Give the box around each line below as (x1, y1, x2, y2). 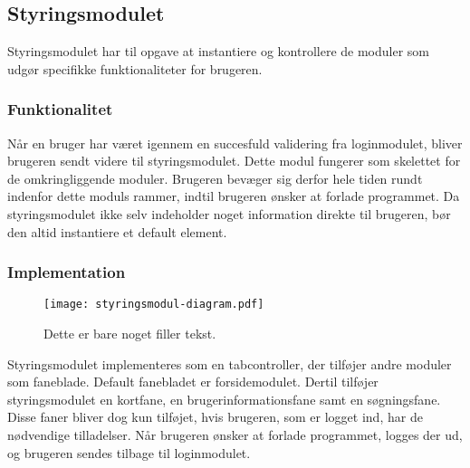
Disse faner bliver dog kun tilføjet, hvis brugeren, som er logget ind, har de (7, 407, 423, 426)
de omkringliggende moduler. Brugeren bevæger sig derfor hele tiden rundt (7, 168, 423, 187)
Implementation (7, 261, 126, 283)
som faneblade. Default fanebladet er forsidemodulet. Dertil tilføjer (7, 372, 379, 391)
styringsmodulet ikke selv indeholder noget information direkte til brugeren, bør (7, 204, 451, 223)
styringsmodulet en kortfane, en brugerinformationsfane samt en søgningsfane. (7, 389, 441, 408)
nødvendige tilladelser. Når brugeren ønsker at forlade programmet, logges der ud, (7, 425, 463, 444)
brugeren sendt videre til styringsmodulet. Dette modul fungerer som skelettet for (7, 151, 461, 170)
